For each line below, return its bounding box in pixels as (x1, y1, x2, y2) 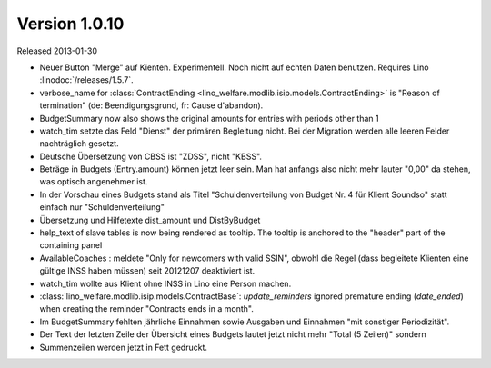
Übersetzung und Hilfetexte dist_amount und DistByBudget (39, 214, 261, 225)
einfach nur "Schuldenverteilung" (39, 202, 165, 213)
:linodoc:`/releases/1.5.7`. (39, 75, 134, 85)
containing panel (39, 240, 103, 251)
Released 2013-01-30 (16, 45, 98, 56)
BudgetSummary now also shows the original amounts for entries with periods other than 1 (39, 113, 379, 124)
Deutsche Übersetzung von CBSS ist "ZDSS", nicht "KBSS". (39, 151, 263, 162)
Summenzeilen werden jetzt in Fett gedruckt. (39, 342, 208, 353)
